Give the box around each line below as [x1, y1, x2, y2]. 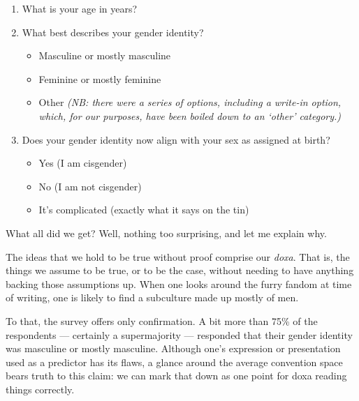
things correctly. [6, 381, 75, 396]
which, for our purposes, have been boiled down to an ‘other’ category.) [38, 108, 342, 123]
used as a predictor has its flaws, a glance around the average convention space [6, 354, 343, 369]
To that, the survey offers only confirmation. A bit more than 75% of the [6, 313, 318, 328]
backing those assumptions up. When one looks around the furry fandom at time [6, 276, 352, 291]
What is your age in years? [22, 1, 138, 15]
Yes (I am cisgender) [38, 156, 127, 170]
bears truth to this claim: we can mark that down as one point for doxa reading [6, 368, 347, 383]
